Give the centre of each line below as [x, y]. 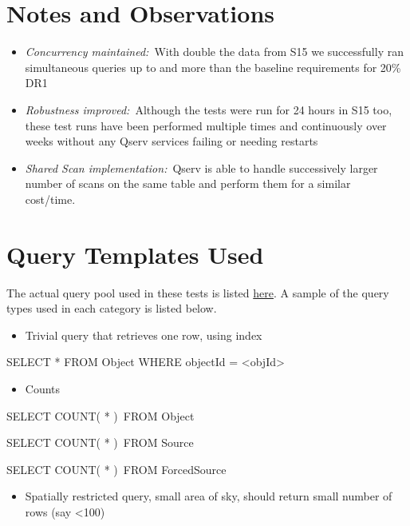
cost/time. [50, 199]
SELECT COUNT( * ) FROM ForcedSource [116, 469]
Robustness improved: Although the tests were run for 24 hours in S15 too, [209, 109]
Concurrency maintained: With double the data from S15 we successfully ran [214, 52]
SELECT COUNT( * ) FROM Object [101, 415]
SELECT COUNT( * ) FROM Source [100, 442]
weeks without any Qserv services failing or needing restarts [171, 141]
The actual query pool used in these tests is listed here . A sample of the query [198, 292]
